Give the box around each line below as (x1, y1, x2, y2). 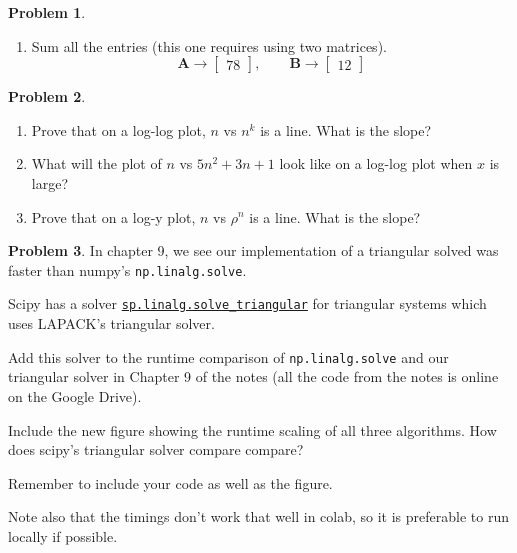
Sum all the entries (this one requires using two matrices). (31, 35, 387, 56)
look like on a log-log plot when (279, 153, 473, 174)
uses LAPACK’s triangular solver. (8, 313, 215, 334)
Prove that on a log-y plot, (31, 206, 196, 227)
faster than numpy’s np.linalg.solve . (8, 259, 247, 280)
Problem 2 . (8, 86, 86, 107)
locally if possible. (8, 525, 118, 546)
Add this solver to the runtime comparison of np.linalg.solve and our (8, 346, 449, 367)
